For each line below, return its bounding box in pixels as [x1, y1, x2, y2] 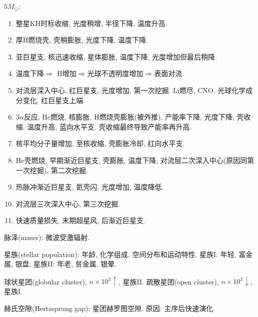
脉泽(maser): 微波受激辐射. [4, 231, 90, 242]
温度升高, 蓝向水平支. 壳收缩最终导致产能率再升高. [27, 121, 192, 131]
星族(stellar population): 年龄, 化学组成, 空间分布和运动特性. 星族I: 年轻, [4, 248, 236, 259]
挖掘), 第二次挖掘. [29, 164, 88, 175]
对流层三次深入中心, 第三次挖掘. [15, 198, 120, 208]
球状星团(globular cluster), [4, 276, 87, 286]
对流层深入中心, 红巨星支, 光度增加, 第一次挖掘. [15, 84, 171, 95]
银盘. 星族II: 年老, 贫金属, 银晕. [15, 258, 117, 269]
